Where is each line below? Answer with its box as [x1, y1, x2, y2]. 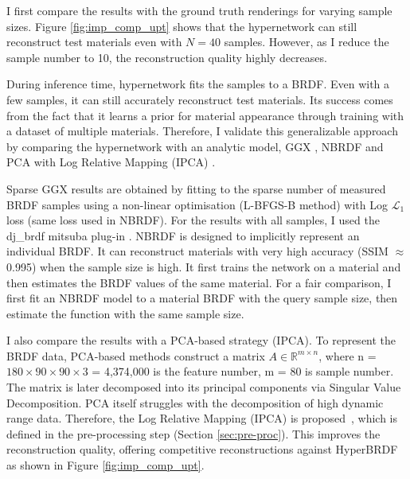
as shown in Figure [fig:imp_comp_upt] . [6, 457, 205, 473]
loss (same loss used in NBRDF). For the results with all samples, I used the [6, 212, 380, 228]
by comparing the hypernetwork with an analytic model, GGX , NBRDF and [6, 138, 384, 154]
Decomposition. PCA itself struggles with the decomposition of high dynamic [6, 394, 384, 411]
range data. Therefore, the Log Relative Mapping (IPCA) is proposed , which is [6, 410, 397, 426]
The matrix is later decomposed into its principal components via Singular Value [6, 379, 401, 395]
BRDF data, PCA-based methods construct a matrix [6, 347, 265, 364]
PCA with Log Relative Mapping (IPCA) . [6, 154, 216, 170]
